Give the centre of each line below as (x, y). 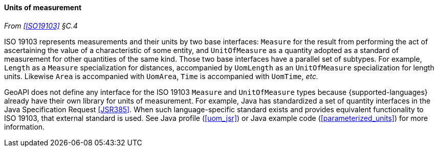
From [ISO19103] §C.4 (41, 26)
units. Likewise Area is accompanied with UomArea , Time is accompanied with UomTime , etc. (161, 76)
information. (25, 127)
